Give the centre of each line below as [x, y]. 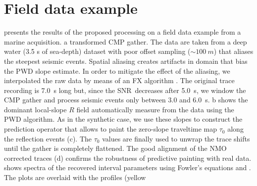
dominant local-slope [35, 109]
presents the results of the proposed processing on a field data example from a [123, 32]
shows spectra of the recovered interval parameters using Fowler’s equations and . [128, 167]
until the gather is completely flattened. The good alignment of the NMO [115, 148]
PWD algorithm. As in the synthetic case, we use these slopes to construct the [123, 119]
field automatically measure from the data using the [155, 109]
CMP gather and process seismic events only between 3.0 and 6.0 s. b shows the [126, 100]
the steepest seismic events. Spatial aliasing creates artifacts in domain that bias [126, 61]
